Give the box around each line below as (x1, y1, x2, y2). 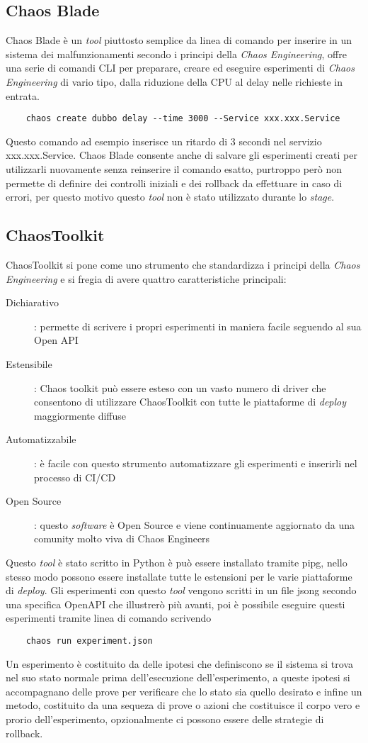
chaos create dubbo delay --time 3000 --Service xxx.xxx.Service (25, 113, 340, 124)
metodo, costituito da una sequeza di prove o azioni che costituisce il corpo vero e (6, 698, 360, 713)
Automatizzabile (6, 432, 76, 447)
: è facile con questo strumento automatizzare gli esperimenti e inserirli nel (34, 455, 357, 470)
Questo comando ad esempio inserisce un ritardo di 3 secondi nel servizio (6, 133, 322, 148)
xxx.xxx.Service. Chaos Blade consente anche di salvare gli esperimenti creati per (6, 147, 357, 162)
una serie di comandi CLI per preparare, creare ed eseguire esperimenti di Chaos (6, 60, 355, 75)
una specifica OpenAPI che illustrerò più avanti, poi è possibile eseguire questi (6, 596, 345, 611)
